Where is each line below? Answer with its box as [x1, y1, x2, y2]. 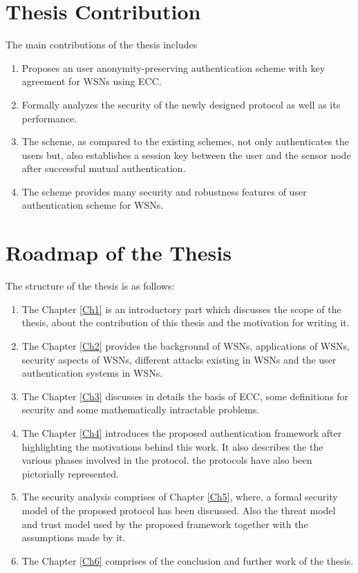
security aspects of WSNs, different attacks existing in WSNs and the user [21, 352, 337, 366]
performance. [21, 111, 77, 125]
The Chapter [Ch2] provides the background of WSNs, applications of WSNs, [21, 338, 350, 353]
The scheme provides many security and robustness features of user [21, 184, 307, 198]
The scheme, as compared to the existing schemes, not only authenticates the [21, 134, 349, 149]
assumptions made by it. [21, 530, 126, 545]
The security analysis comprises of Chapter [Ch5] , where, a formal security [21, 489, 338, 504]
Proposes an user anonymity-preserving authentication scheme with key [21, 60, 326, 75]
